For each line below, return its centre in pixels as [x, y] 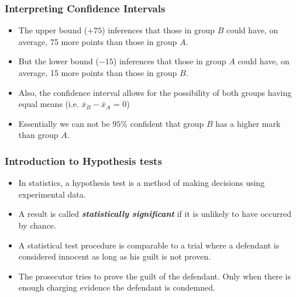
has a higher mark [248, 123]
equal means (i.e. [49, 104]
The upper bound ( [53, 30]
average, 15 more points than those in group [98, 72]
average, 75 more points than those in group [98, 41]
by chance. [37, 225]
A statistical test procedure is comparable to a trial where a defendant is [149, 245]
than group [38, 135]
